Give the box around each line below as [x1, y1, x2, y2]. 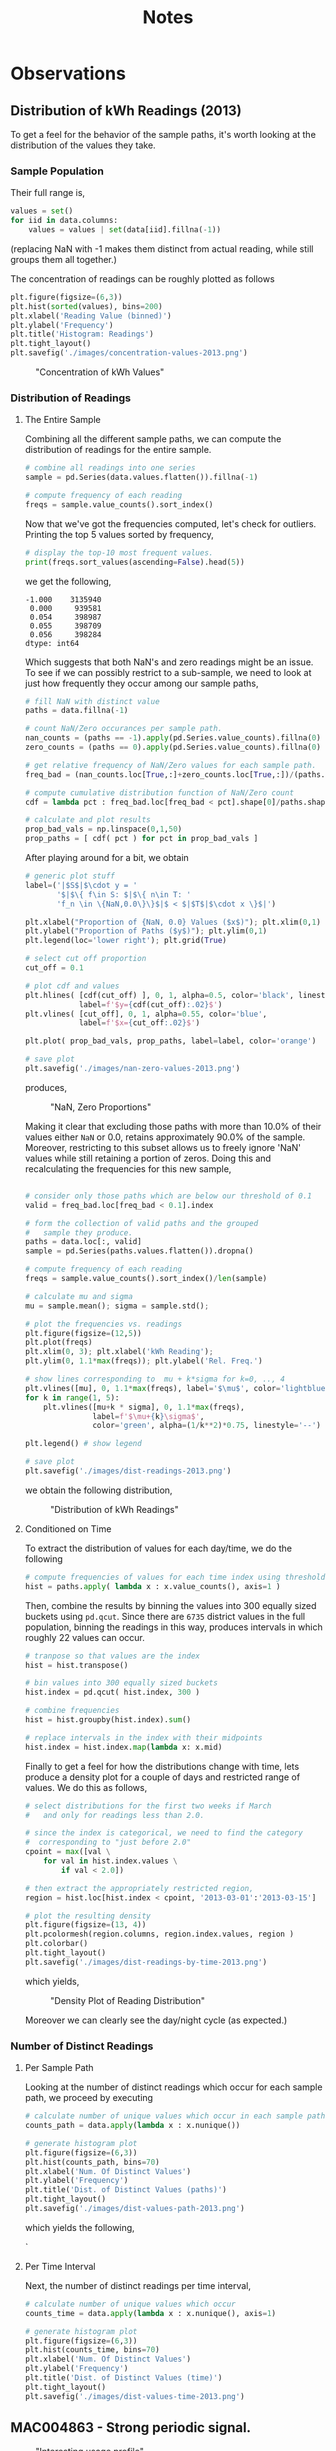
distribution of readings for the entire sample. [24, 444, 212, 456]
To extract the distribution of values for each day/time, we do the [24, 1542, 293, 1554]
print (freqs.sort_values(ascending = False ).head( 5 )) [24, 557, 245, 567]
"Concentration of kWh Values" [35, 366, 165, 378]
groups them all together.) [10, 253, 118, 265]
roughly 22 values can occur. [24, 1631, 145, 1643]
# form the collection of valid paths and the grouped [24, 1218, 259, 1228]
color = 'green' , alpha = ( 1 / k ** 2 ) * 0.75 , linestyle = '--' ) [92, 1421, 322, 1431]
